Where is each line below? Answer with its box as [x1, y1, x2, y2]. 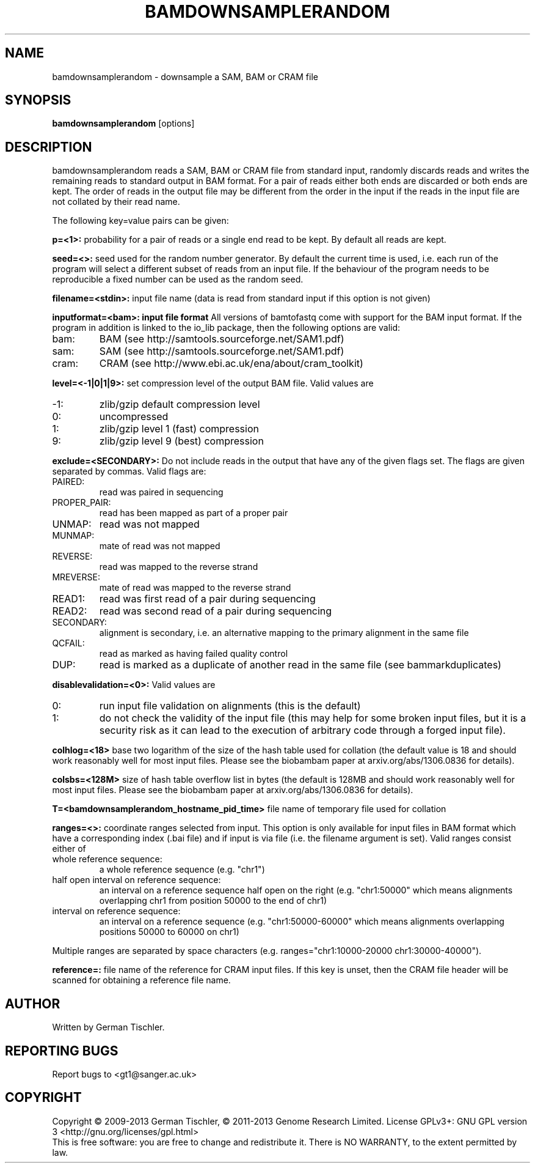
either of [52, 843, 86, 854]
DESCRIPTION [5, 139, 92, 155]
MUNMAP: [52, 530, 95, 541]
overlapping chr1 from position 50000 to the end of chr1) [99, 895, 327, 906]
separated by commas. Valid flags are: [52, 466, 206, 477]
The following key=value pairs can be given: [52, 215, 229, 226]
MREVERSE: [52, 572, 100, 583]
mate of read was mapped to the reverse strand [99, 582, 291, 593]
